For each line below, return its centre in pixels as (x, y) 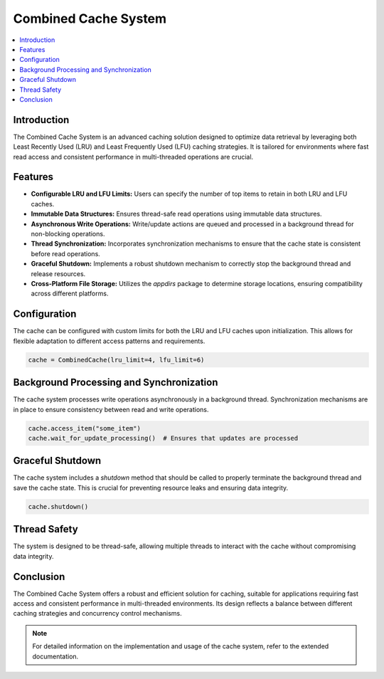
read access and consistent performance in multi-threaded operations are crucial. (133, 157)
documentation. (55, 656)
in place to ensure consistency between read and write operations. (111, 409)
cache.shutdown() (58, 506)
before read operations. (66, 253)
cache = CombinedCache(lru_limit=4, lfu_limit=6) (116, 360)
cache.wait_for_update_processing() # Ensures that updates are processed (163, 438)
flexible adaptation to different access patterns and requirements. (109, 341)
